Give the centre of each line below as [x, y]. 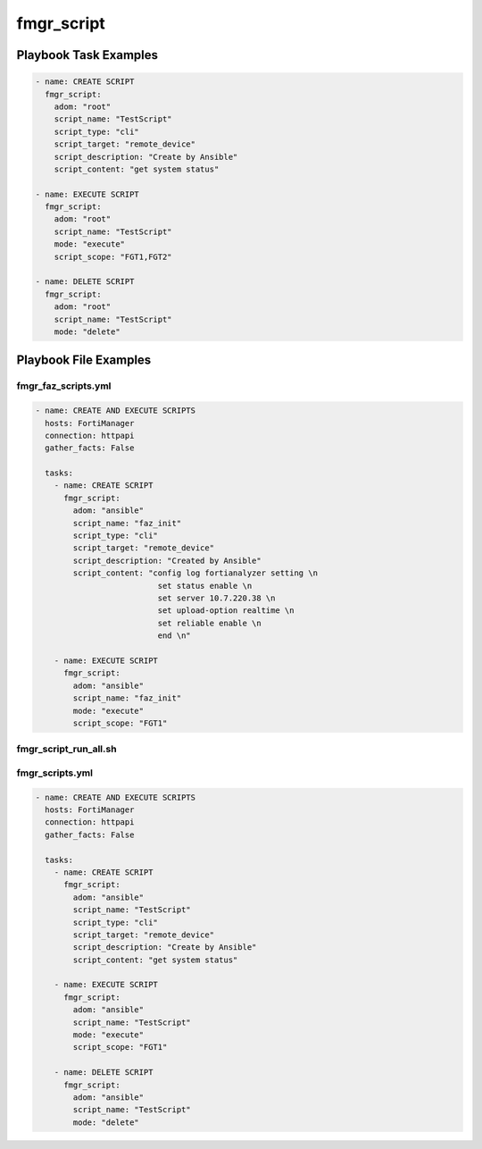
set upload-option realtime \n [226, 611]
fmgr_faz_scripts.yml [64, 386]
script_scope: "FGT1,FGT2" [113, 256]
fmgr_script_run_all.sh [66, 749]
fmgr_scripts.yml [55, 773]
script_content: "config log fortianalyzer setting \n [195, 573]
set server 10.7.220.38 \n [216, 598]
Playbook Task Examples [87, 55]
